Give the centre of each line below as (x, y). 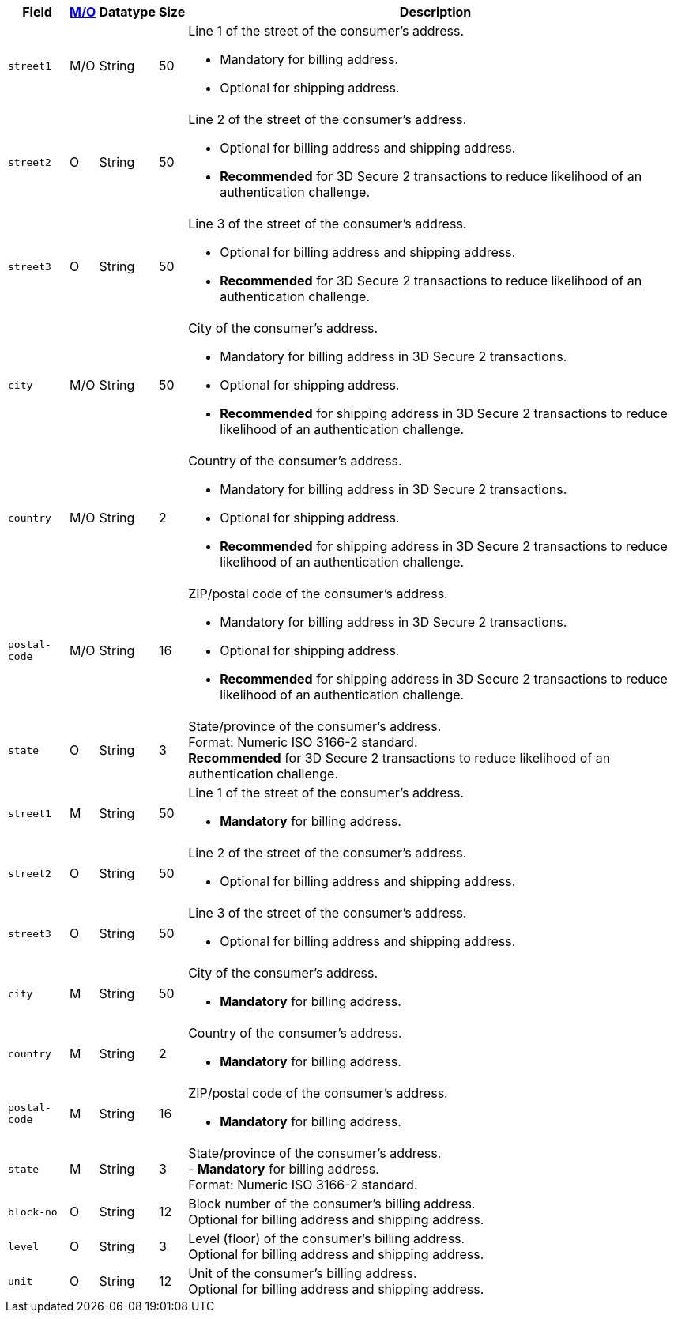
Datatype (127, 12)
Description (435, 12)
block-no (33, 1212)
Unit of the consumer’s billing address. (303, 1273)
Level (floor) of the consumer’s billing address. (327, 1238)
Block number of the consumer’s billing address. (332, 1204)
